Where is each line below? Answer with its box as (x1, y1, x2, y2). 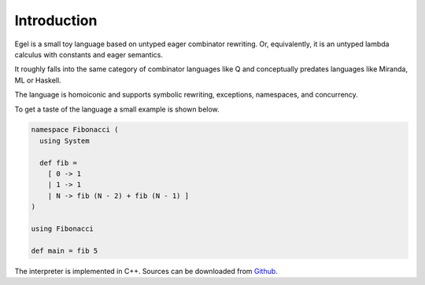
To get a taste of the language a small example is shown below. (14, 104, 220, 114)
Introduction (14, 12, 98, 29)
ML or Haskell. (14, 75, 62, 85)
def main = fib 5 (31, 246, 98, 255)
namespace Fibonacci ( (31, 126, 119, 134)
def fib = (39, 158, 78, 167)
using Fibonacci (31, 225, 94, 233)
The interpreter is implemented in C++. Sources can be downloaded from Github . (14, 266, 279, 276)
